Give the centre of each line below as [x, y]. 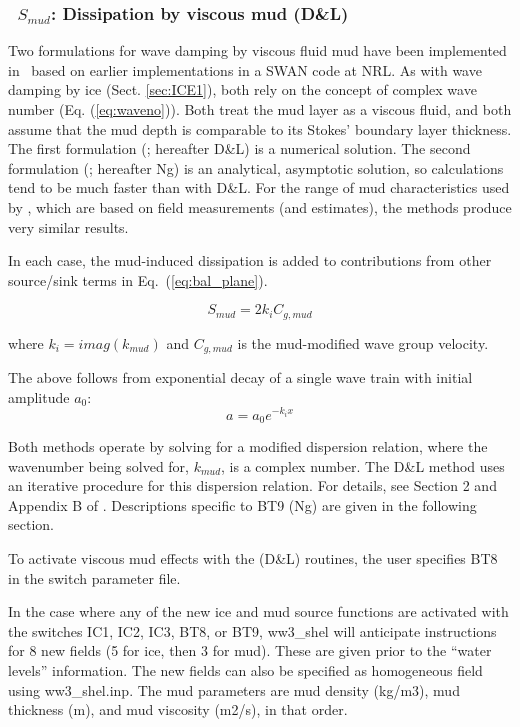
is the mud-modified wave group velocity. [363, 342]
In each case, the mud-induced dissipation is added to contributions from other [250, 260]
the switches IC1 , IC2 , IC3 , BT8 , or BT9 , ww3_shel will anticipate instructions [252, 630]
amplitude [39, 396]
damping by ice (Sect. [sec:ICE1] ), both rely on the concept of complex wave [242, 89]
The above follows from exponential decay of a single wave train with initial [240, 377]
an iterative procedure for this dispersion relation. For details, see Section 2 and [252, 485]
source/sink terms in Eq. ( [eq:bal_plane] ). [138, 279]
